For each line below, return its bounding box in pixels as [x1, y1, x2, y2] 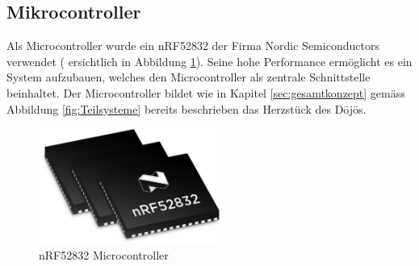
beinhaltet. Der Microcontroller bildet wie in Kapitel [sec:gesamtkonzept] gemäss [6, 84, 405, 101]
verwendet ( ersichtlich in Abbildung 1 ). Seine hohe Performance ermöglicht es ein [6, 52, 413, 69]
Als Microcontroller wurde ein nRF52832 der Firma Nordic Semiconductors [6, 37, 379, 54]
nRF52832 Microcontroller [39, 247, 169, 264]
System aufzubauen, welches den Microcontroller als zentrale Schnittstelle [6, 69, 371, 85]
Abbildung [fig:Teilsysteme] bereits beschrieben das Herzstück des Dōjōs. [6, 100, 367, 117]
